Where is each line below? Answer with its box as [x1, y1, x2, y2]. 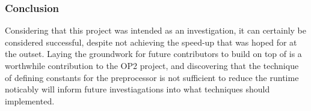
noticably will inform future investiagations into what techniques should [5, 83, 270, 95]
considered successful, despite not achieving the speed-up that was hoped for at [5, 35, 297, 48]
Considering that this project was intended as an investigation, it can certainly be [5, 24, 307, 37]
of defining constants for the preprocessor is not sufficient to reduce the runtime [5, 71, 299, 83]
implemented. [5, 94, 55, 107]
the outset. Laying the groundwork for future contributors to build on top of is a [5, 47, 302, 60]
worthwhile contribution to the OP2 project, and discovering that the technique [5, 59, 299, 71]
